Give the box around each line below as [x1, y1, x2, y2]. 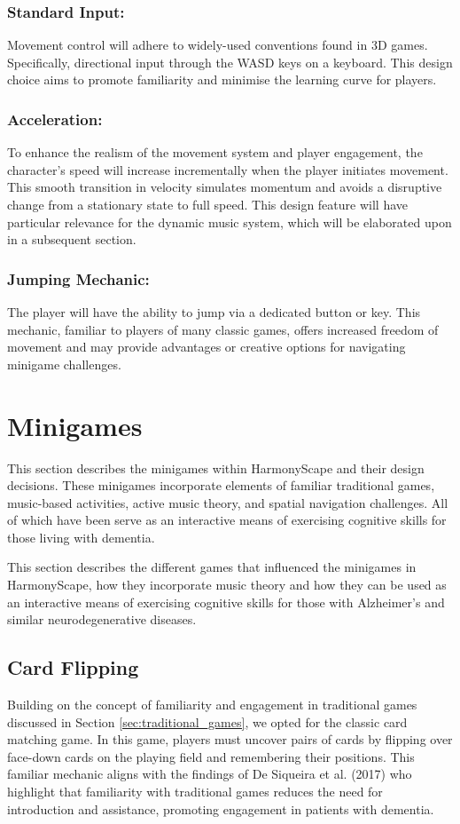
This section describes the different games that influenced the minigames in [7, 558, 417, 576]
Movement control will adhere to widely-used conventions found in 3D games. [7, 36, 428, 54]
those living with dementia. [7, 527, 155, 546]
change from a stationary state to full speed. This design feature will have [7, 195, 408, 213]
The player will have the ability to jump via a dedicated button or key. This [7, 303, 421, 321]
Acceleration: [7, 107, 103, 130]
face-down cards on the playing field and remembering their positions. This [7, 747, 415, 765]
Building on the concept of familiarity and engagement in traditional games [7, 695, 417, 714]
